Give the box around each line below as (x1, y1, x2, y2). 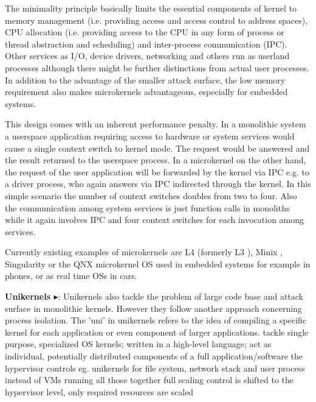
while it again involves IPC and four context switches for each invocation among (5, 213, 304, 226)
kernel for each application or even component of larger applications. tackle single (5, 325, 309, 338)
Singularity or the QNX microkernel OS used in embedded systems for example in (5, 257, 311, 270)
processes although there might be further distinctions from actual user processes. (5, 61, 309, 74)
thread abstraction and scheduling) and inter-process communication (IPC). (5, 37, 287, 50)
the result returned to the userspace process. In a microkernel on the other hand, (5, 153, 306, 166)
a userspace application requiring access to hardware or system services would (5, 129, 295, 142)
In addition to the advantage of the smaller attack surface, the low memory (5, 73, 286, 86)
